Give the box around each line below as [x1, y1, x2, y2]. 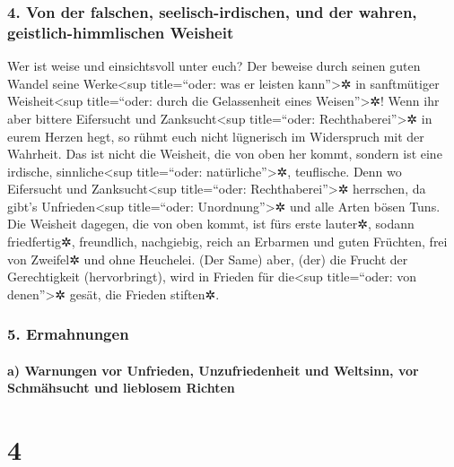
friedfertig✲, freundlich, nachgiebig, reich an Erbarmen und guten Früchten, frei [7, 232, 448, 251]
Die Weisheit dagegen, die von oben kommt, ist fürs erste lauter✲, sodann [7, 214, 415, 233]
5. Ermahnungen [7, 323, 129, 345]
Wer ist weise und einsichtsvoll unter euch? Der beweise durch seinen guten [7, 56, 421, 75]
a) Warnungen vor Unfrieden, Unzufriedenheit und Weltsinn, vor [7, 360, 419, 379]
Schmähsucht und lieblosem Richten [7, 378, 235, 397]
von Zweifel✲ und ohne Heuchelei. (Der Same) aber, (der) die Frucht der [7, 249, 408, 268]
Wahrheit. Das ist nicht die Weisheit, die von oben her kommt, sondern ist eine [7, 144, 442, 163]
